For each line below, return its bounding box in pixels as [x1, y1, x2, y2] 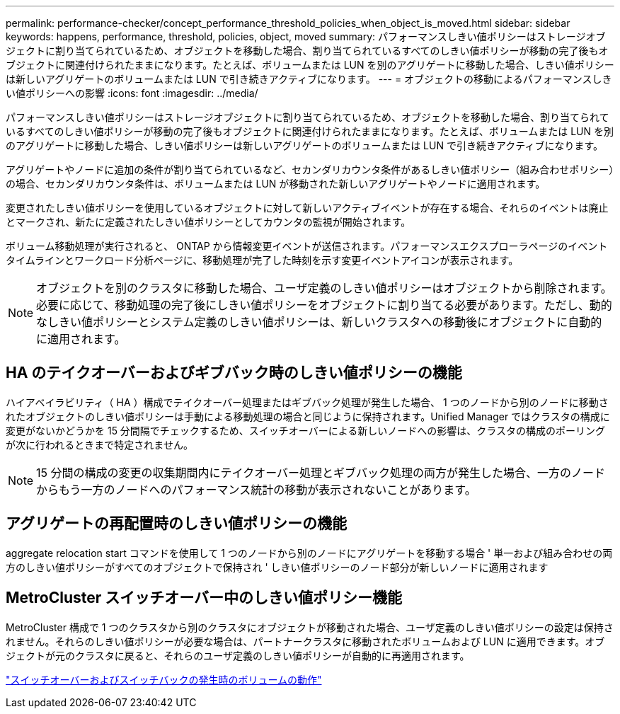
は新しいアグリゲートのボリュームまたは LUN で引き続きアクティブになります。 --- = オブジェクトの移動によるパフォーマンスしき [6, 73, 612, 85]
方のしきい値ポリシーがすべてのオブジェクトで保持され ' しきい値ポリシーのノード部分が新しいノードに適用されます [6, 560, 549, 573]
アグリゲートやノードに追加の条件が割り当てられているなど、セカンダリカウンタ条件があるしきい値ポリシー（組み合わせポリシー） [6, 163, 614, 175]
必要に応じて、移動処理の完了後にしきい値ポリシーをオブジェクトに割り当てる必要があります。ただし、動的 [36, 298, 612, 312]
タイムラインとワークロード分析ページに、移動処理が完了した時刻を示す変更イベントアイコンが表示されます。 [6, 254, 519, 266]
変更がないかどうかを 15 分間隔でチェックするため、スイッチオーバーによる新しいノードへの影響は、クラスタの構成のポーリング [6, 424, 606, 437]
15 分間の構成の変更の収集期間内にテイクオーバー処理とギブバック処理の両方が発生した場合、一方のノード [36, 465, 606, 480]
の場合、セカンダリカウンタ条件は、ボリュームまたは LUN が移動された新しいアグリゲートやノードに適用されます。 [6, 178, 546, 190]
